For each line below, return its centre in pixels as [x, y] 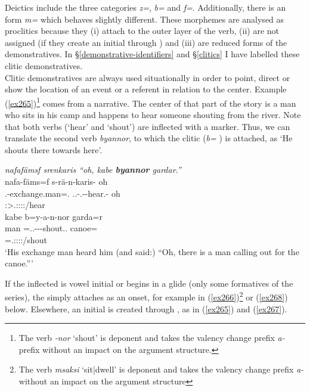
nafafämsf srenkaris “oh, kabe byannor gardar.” [93, 170]
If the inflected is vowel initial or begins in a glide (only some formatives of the [149, 283]
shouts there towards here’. [54, 149]
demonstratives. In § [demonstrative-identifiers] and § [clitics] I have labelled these [152, 54]
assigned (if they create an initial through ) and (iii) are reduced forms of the [146, 42]
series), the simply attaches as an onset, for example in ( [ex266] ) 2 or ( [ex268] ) [146, 296]
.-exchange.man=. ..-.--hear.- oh [63, 193]
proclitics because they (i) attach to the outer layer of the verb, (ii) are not [142, 31]
